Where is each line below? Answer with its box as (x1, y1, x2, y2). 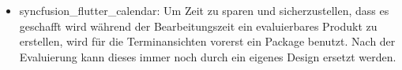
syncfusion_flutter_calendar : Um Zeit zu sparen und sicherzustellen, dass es (19, 2, 389, 18)
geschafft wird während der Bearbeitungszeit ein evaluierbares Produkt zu (19, 17, 378, 34)
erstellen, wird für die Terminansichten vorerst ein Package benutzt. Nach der (19, 33, 396, 50)
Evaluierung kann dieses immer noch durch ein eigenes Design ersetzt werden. (19, 48, 396, 64)
